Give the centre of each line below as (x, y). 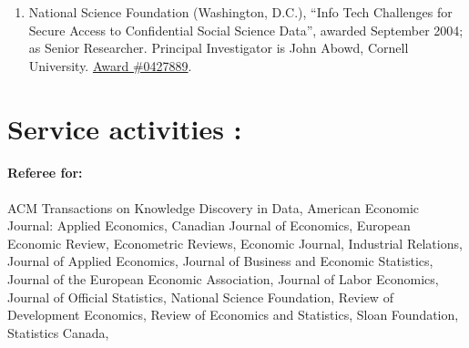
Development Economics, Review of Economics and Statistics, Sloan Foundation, (233, 315)
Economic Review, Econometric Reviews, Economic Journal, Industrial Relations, (235, 243)
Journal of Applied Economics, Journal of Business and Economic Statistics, (220, 261)
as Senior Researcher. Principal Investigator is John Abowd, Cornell (219, 48)
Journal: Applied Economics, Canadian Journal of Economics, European (209, 225)
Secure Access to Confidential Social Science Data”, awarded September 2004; (246, 30)
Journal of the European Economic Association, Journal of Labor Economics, (223, 278)
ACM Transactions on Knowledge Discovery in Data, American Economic (214, 207)
